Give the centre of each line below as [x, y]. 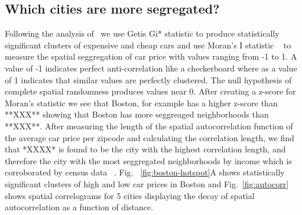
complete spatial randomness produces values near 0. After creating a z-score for [150, 91]
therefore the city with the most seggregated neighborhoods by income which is [148, 160]
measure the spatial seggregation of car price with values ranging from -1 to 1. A [151, 56]
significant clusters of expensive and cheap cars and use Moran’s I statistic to [148, 45]
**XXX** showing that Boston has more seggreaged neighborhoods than [137, 114]
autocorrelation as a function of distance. [79, 207]
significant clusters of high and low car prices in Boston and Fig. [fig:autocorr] [147, 183]
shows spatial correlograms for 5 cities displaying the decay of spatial [130, 195]
